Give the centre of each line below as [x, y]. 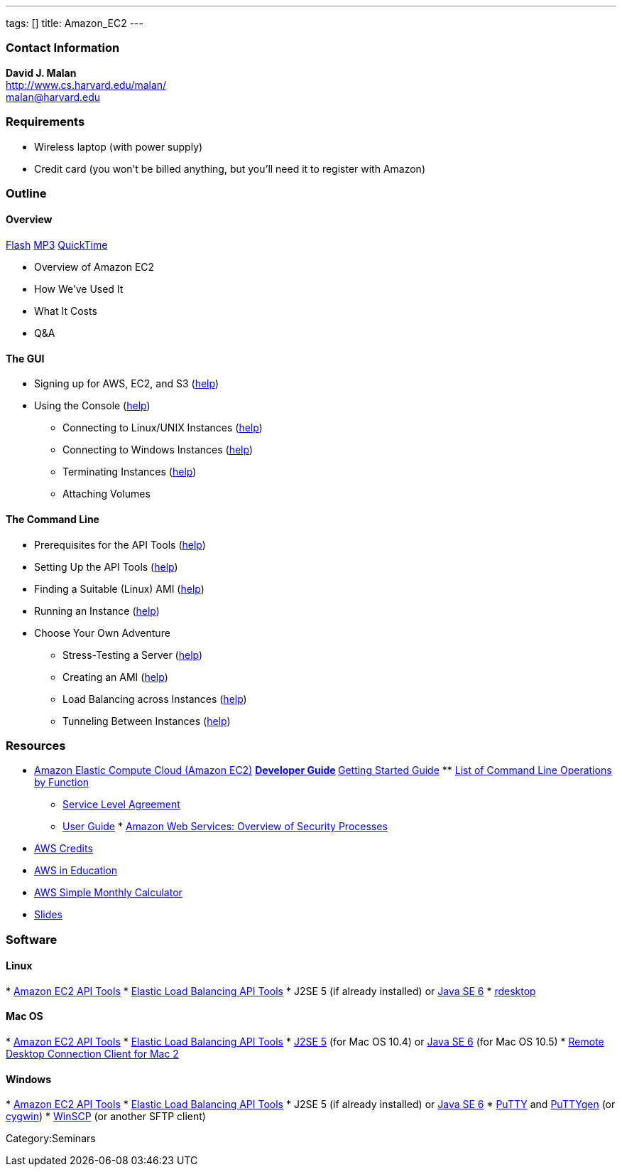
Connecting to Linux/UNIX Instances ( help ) [163, 428]
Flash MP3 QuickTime [57, 245]
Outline [26, 193]
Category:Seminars [51, 1139]
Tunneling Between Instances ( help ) [147, 721]
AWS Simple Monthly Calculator [108, 893]
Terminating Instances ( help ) [130, 472]
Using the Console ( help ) [92, 406]
